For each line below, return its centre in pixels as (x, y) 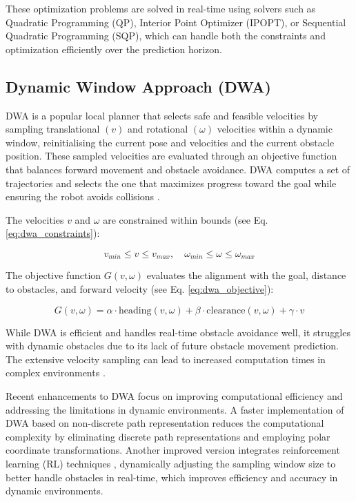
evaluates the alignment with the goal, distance (246, 275)
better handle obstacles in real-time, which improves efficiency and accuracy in (172, 477)
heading (135, 310)
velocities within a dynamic (275, 129)
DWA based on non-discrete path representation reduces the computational (165, 423)
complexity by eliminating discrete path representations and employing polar (168, 436)
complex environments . (56, 373)
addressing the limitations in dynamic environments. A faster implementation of (175, 409)
